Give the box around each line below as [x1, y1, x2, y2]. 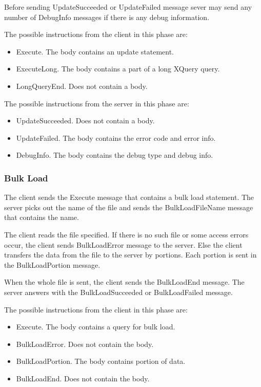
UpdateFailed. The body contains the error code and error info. [16, 132, 216, 143]
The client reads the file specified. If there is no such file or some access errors [4, 229, 249, 239]
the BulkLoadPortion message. [4, 259, 101, 270]
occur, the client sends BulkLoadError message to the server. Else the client [4, 239, 243, 250]
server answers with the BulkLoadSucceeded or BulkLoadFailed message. [4, 286, 233, 297]
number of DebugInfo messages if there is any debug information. [4, 11, 210, 22]
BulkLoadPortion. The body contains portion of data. [16, 356, 186, 366]
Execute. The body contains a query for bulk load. [16, 321, 175, 332]
